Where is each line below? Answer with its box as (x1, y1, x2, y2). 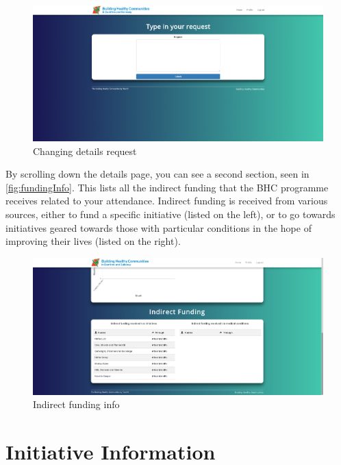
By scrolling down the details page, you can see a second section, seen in (5, 167, 310, 181)
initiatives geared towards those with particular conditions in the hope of (5, 220, 312, 235)
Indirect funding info (33, 397, 120, 412)
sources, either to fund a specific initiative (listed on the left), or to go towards (5, 207, 336, 222)
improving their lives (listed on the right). (5, 234, 181, 248)
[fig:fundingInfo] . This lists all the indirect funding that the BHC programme (5, 180, 329, 194)
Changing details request (33, 143, 137, 158)
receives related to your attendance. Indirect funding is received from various (5, 193, 328, 208)
